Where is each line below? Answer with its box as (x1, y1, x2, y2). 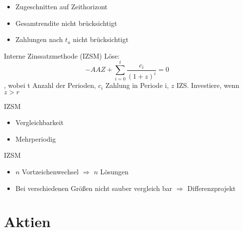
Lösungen (100, 167, 129, 177)
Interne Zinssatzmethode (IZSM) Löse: (4, 50, 120, 61)
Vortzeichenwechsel (22, 167, 79, 177)
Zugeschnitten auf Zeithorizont (15, 1, 108, 11)
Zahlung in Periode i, (105, 80, 169, 90)
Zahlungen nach (15, 34, 63, 44)
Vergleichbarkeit (15, 117, 64, 127)
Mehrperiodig (15, 133, 56, 144)
